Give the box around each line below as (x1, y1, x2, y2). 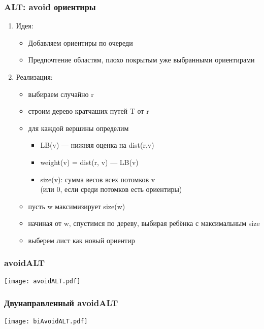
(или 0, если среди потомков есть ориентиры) (40, 184, 182, 194)
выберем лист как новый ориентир (28, 235, 135, 245)
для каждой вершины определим (28, 122, 129, 133)
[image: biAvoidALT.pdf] (4, 317, 88, 325)
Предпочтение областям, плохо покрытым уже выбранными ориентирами (28, 54, 255, 65)
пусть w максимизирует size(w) (28, 201, 125, 211)
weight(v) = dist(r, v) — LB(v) (40, 156, 139, 167)
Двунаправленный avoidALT (4, 297, 118, 309)
